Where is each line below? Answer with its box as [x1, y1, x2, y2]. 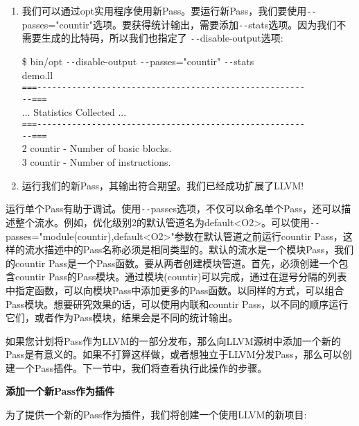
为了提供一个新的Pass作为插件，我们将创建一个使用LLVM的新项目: [6, 407, 307, 422]
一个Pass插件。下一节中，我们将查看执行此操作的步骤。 [15, 360, 268, 375]
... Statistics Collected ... [21, 104, 127, 119]
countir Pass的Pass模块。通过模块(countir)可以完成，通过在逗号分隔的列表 [15, 269, 347, 284]
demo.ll [21, 67, 53, 82]
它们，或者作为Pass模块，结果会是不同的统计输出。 [6, 310, 238, 325]
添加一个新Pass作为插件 [6, 384, 115, 398]
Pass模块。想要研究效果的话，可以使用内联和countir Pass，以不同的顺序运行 [6, 296, 349, 311]
